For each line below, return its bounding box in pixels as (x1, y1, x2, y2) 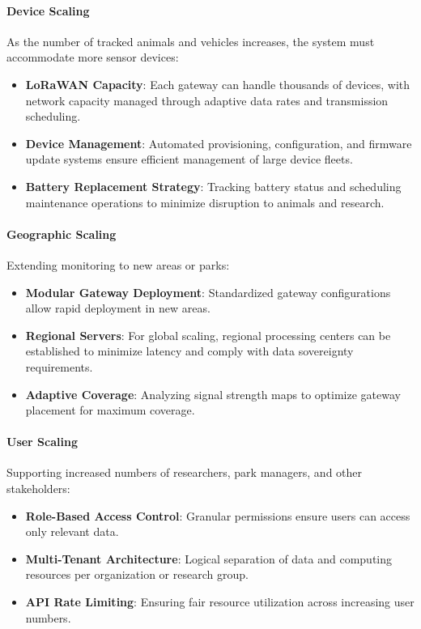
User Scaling (6, 433, 78, 450)
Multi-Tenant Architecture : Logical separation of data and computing (25, 550, 393, 567)
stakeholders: (6, 480, 70, 497)
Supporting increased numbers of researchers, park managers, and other (6, 464, 363, 481)
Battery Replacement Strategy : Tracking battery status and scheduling (25, 177, 402, 194)
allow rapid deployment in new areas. (25, 300, 210, 317)
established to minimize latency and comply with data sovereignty (25, 342, 354, 359)
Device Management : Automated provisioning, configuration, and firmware (25, 134, 412, 151)
